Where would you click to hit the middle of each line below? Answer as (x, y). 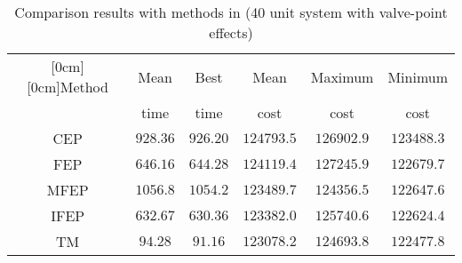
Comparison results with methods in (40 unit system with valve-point (231, 12)
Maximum (342, 76)
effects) (231, 32)
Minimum (418, 76)
